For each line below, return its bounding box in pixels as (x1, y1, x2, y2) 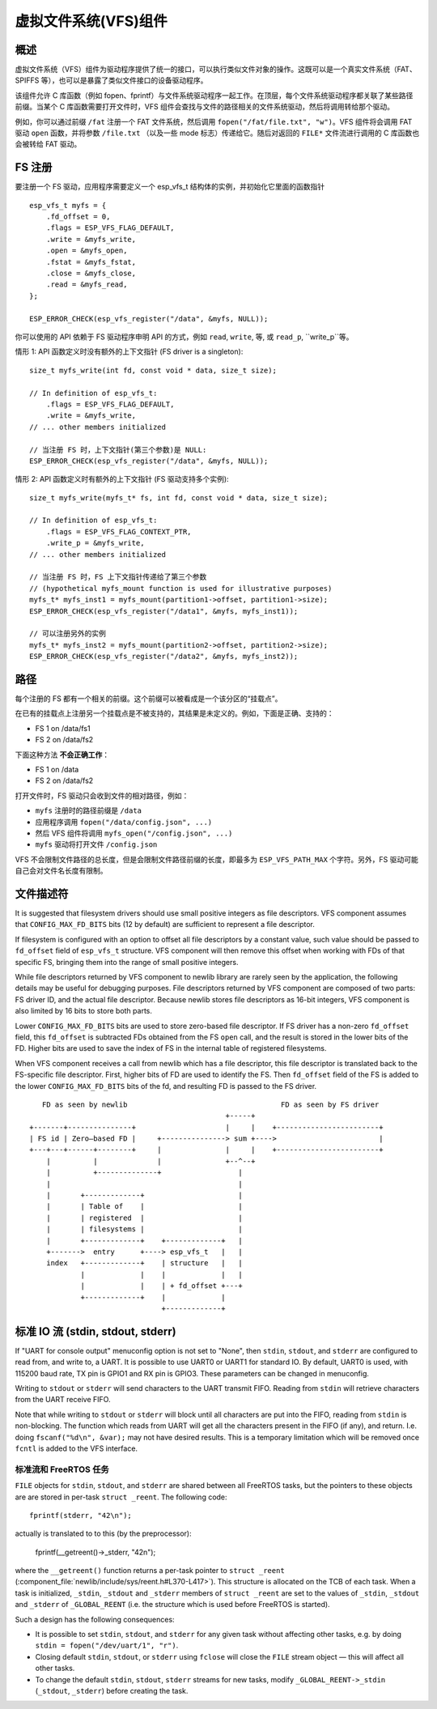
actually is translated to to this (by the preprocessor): (15, 1528, 192, 1538)
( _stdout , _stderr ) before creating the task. (35, 1686, 189, 1695)
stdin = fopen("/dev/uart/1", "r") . (35, 1640, 179, 1651)
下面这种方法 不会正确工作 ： (15, 750, 109, 759)
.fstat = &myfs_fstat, (45, 257, 137, 266)
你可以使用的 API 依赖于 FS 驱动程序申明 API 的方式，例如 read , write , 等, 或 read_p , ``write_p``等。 (15, 332, 354, 342)
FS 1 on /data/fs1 (35, 723, 91, 733)
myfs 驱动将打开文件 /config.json (35, 840, 158, 849)
